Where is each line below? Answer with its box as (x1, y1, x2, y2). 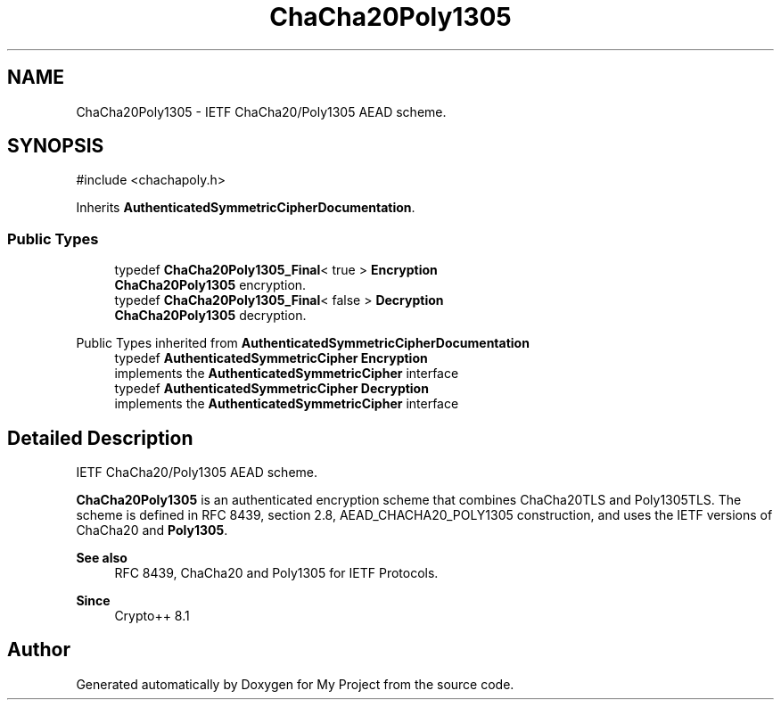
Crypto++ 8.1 (114, 608, 190, 624)
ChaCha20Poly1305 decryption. (114, 308, 307, 324)
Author (7, 638, 70, 662)
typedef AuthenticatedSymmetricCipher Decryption (114, 381, 429, 397)
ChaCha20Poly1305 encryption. (114, 277, 307, 293)
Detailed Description (7, 426, 193, 449)
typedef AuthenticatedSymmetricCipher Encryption (114, 350, 428, 366)
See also (76, 550, 127, 566)
